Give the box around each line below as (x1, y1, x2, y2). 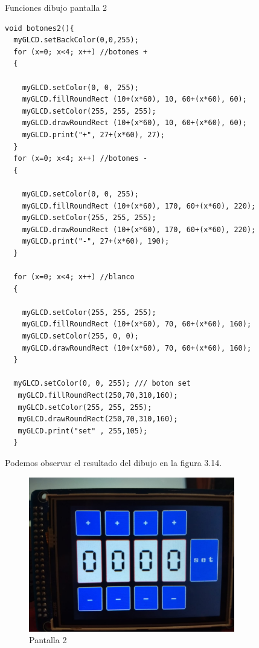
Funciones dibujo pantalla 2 (5, 1, 107, 13)
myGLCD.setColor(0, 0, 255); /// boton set (13, 379, 191, 388)
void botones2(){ (5, 24, 74, 33)
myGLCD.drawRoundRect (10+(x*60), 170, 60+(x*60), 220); (22, 225, 256, 234)
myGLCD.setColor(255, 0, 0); (22, 332, 139, 341)
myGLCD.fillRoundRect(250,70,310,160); (18, 391, 178, 400)
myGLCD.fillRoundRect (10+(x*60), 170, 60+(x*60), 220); (22, 201, 256, 210)
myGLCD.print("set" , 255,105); (18, 426, 148, 435)
